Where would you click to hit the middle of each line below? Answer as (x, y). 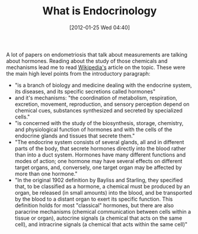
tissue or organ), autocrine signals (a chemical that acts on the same (98, 218)
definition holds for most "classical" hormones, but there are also (94, 205)
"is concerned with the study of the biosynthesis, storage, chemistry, (99, 123)
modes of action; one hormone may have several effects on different (98, 161)
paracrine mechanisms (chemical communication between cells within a (103, 211)
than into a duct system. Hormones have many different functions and (100, 155)
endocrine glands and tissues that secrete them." (75, 136)
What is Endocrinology (100, 11)
